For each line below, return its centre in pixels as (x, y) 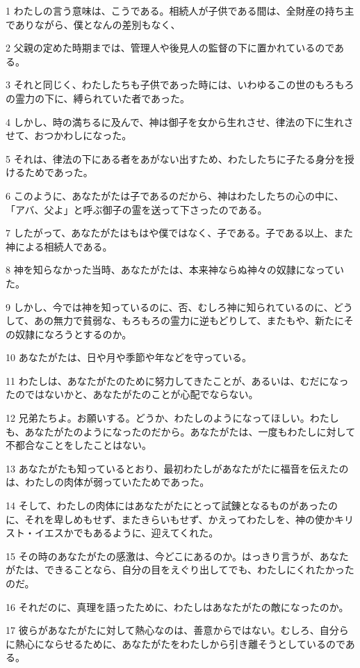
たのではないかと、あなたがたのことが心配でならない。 (132, 394)
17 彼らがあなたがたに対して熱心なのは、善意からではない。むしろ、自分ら (177, 630)
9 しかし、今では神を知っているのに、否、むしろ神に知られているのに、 (170, 307)
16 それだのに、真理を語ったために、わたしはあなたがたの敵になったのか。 (177, 606)
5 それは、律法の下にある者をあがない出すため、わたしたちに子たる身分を (175, 158)
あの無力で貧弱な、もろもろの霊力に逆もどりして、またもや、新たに (189, 320)
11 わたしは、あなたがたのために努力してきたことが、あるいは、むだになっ (177, 380)
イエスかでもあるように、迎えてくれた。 (126, 533)
